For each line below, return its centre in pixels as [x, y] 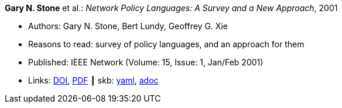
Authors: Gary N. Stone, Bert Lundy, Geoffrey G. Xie [128, 26]
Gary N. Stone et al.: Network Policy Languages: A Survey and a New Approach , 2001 [171, 8]
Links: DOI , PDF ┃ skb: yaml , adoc [93, 80]
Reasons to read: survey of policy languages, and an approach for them [166, 44]
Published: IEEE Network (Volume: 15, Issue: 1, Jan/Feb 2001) [146, 62]
